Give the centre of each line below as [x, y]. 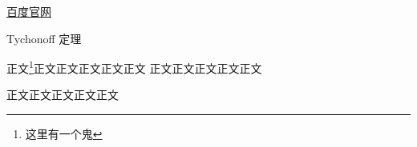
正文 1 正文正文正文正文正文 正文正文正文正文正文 [134, 67]
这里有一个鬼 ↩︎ [64, 134]
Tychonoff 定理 [44, 38]
